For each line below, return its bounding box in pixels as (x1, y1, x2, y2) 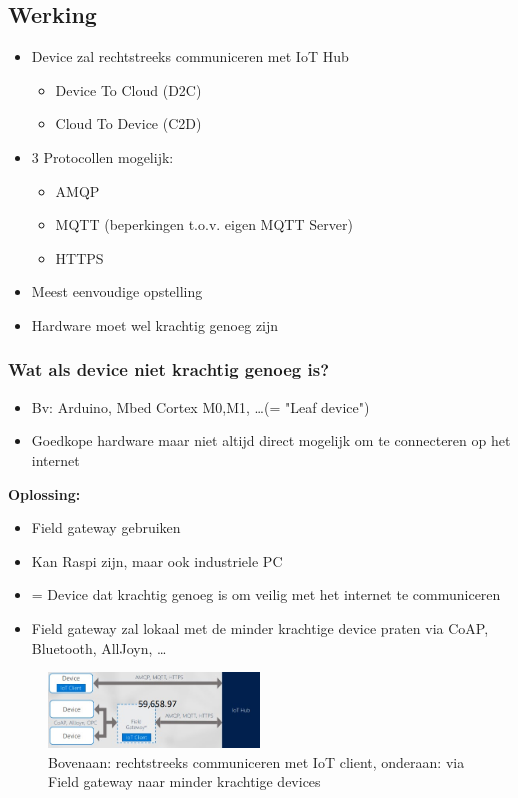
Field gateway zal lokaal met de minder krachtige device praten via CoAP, (31, 617, 489, 638)
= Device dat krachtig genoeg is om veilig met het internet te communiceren (31, 584, 501, 605)
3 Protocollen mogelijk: (31, 146, 174, 167)
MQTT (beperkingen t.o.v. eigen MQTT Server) (55, 214, 353, 235)
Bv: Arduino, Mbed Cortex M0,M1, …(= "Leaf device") (31, 396, 370, 417)
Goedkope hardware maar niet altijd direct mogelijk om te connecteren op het (31, 430, 511, 451)
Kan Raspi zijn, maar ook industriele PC (31, 550, 283, 571)
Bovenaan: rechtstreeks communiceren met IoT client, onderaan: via (48, 751, 465, 772)
